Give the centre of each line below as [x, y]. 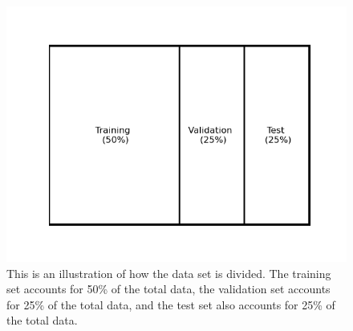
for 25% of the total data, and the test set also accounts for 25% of [171, 304]
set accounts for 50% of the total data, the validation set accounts [168, 289]
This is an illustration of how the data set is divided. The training [169, 273]
